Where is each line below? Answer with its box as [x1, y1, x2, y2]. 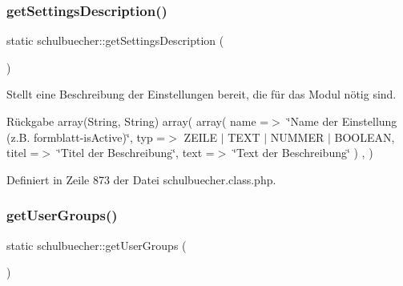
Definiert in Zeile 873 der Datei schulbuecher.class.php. [6, 171, 276, 187]
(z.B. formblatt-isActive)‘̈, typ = [6, 128, 166, 145]
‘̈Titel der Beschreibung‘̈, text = [57, 144, 215, 161]
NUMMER [270, 128, 324, 145]
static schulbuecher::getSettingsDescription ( [6, 32, 224, 49]
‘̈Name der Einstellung [287, 113, 397, 129]
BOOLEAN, [334, 128, 395, 145]
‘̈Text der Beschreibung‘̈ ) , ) [233, 144, 373, 161]
